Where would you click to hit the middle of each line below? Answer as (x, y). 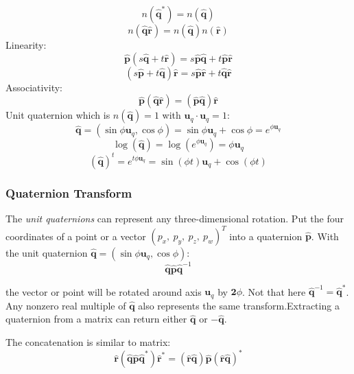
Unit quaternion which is (58, 115)
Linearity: (26, 45)
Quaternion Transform (69, 192)
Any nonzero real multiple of (66, 305)
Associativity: (34, 87)
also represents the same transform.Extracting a (239, 305)
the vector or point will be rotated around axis (104, 291)
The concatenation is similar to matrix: (88, 342)
